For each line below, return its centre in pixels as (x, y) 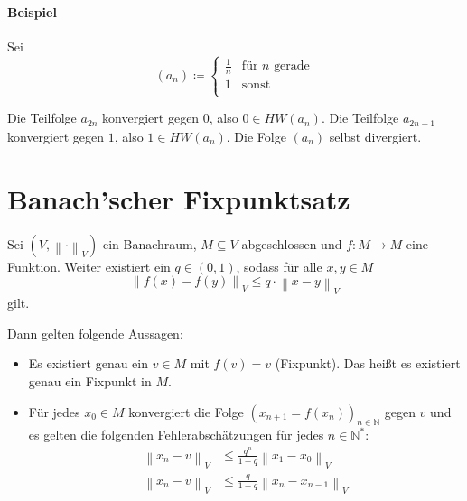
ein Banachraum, (149, 243)
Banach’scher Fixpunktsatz (179, 198)
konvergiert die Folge (186, 411)
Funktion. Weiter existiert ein (89, 266)
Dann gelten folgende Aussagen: (95, 333)
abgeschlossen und (292, 243)
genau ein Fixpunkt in (90, 381)
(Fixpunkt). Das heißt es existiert (368, 363)
